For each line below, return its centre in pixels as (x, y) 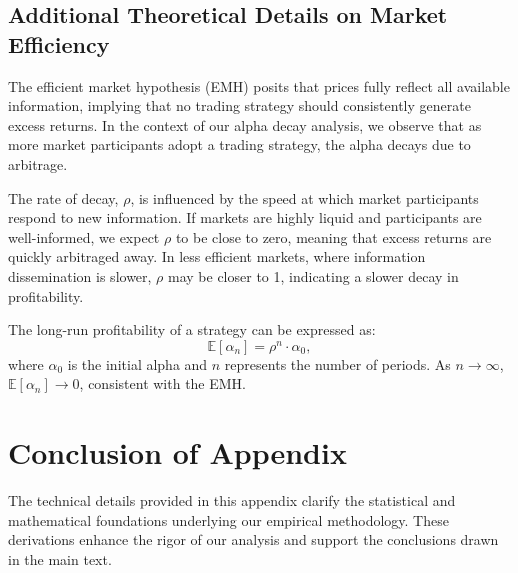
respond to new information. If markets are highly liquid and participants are (245, 217)
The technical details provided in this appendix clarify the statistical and (232, 500)
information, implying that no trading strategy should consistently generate (239, 105)
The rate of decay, (63, 197)
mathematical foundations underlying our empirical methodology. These (228, 519)
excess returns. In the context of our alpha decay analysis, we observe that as (245, 124)
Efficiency (59, 43)
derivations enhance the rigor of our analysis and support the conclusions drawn (253, 539)
